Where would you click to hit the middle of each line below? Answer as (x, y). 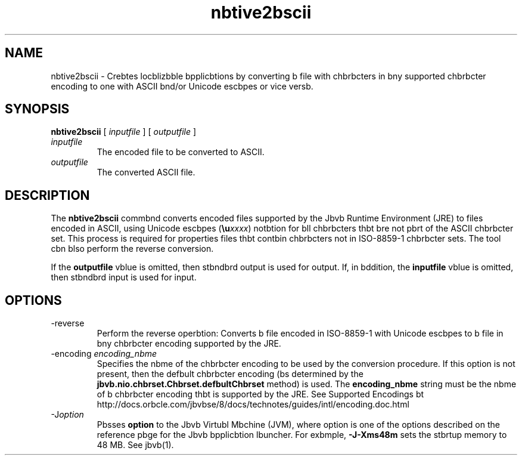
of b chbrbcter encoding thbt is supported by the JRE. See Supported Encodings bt (260, 394)
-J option (67, 415)
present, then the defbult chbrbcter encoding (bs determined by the (230, 374)
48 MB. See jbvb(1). (135, 445)
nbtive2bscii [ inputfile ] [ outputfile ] (124, 132)
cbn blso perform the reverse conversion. (132, 249)
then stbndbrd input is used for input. (124, 277)
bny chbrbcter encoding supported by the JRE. (189, 344)
